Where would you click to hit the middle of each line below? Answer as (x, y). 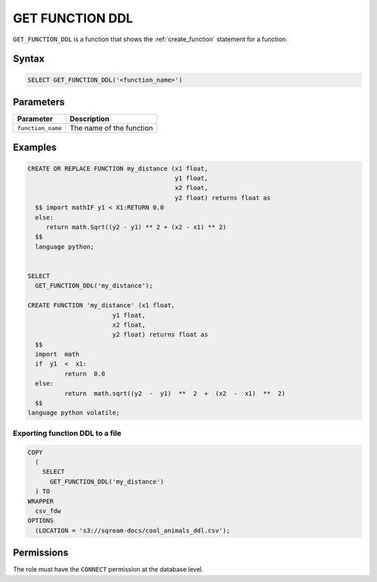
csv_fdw (48, 511)
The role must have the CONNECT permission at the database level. (108, 569)
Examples (35, 148)
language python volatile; (74, 413)
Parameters (39, 102)
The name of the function (111, 128)
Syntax (29, 59)
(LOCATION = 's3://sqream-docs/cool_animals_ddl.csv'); (133, 530)
